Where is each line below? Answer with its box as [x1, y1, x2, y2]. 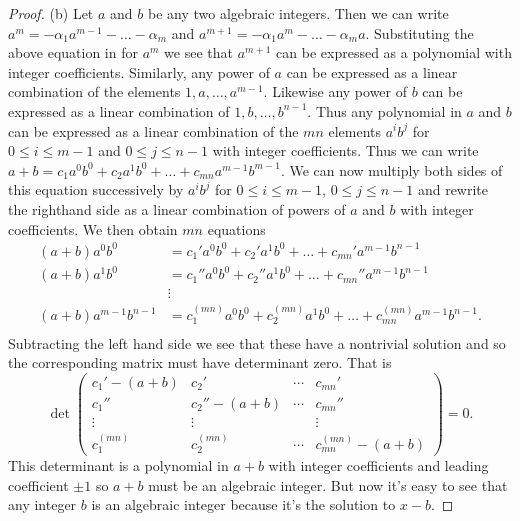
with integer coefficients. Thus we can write [212, 140, 479, 161]
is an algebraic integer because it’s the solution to [91, 494, 396, 515]
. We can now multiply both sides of [280, 159, 503, 180]
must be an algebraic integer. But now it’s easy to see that [148, 474, 508, 495]
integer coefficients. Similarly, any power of [8, 61, 270, 82]
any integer [8, 494, 77, 515]
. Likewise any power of [263, 81, 408, 102]
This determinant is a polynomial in [8, 455, 229, 476]
